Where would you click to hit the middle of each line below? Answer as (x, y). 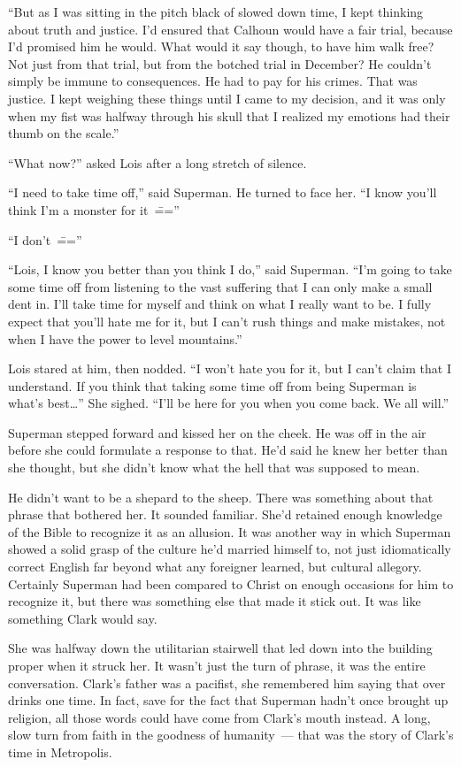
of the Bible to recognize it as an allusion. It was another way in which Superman (230, 531)
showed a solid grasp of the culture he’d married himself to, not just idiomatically (230, 549)
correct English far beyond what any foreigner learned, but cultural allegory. (215, 567)
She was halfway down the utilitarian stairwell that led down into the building (220, 648)
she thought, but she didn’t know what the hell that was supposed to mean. (214, 468)
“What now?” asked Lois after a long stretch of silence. (158, 162)
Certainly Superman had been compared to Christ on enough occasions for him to (231, 583)
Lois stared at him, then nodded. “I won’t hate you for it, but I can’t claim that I (230, 368)
